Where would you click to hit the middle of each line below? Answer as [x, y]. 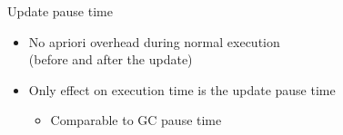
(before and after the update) [111, 59]
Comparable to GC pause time [136, 120]
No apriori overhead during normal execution [154, 41]
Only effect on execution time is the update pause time [182, 89]
